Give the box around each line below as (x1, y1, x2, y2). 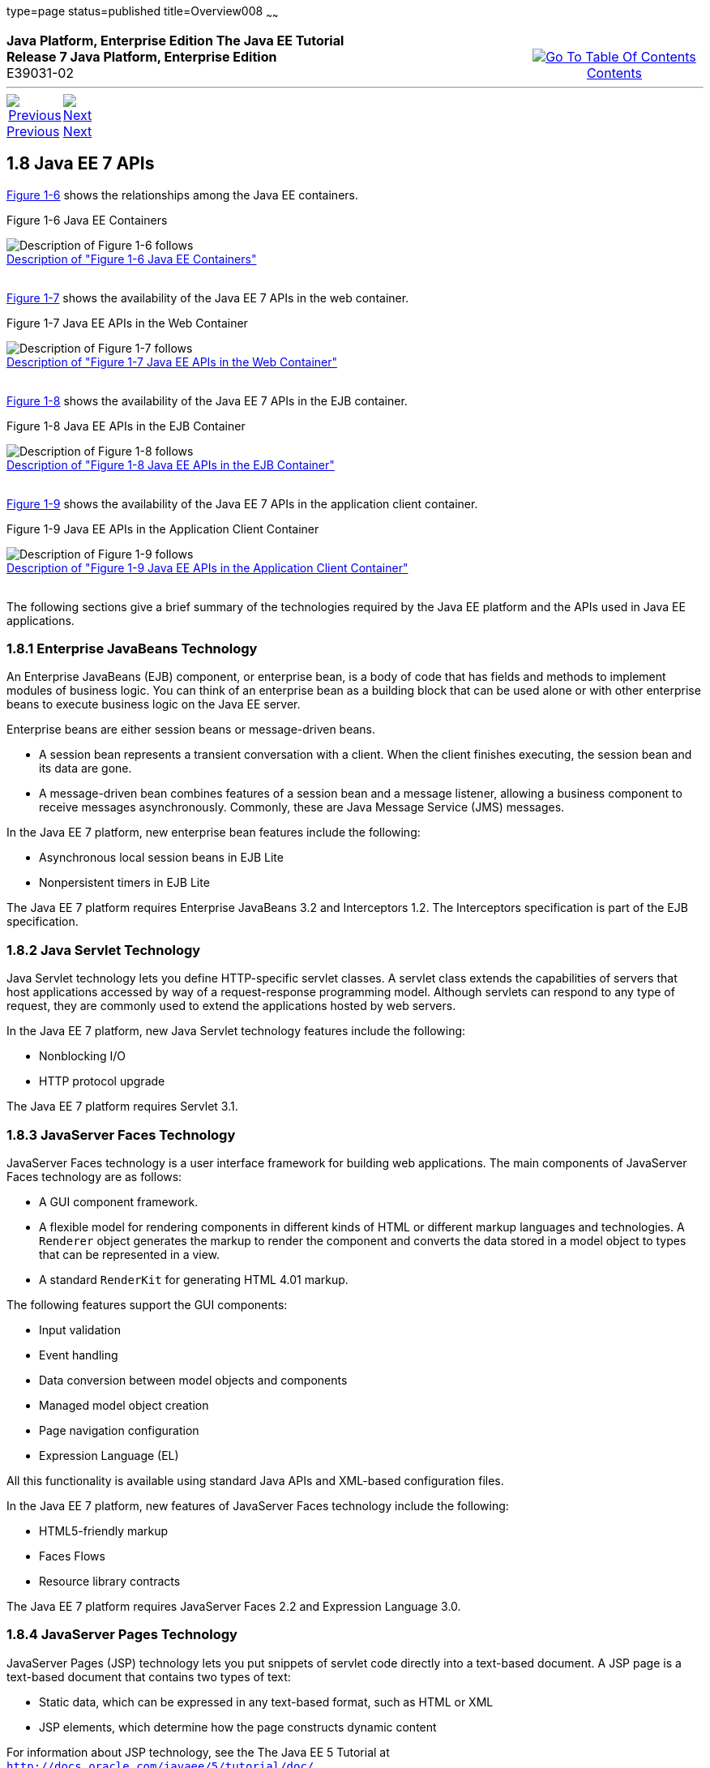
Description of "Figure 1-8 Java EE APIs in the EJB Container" (6, 457, 335, 472)
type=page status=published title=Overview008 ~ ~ (6, 4, 279, 21)
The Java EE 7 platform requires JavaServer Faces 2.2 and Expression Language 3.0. (6, 1599, 461, 1613)
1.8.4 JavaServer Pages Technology (6, 1626, 237, 1643)
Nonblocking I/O (39, 1049, 126, 1064)
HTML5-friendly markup (39, 1523, 169, 1538)
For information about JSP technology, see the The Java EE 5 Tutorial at (6, 1744, 390, 1759)
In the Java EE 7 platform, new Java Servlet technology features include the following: (6, 1024, 466, 1038)
